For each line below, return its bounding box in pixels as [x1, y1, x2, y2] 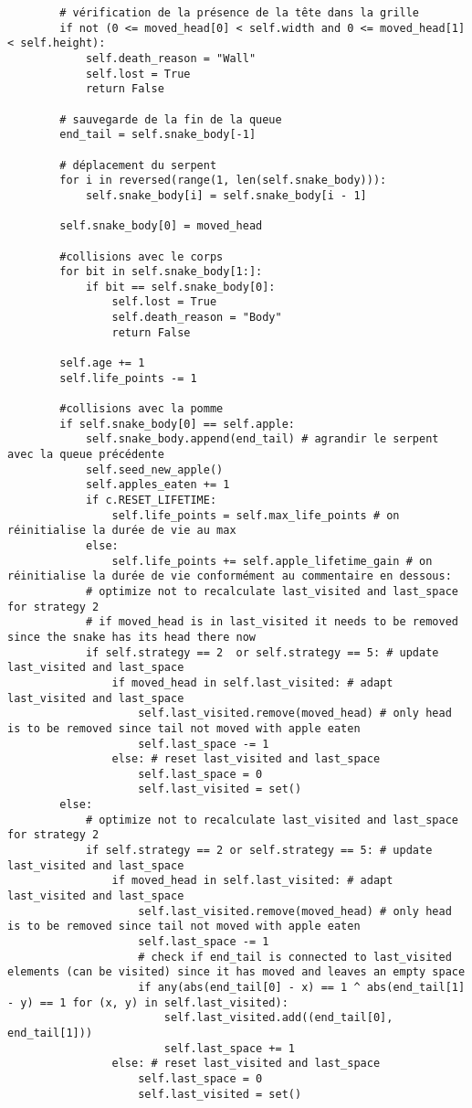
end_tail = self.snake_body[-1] [59, 128, 257, 142]
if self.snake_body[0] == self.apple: [59, 417, 295, 431]
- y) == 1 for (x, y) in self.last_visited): [7, 996, 288, 1009]
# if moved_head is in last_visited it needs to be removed [85, 615, 458, 629]
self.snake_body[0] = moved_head [59, 219, 263, 233]
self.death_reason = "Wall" [85, 51, 257, 65]
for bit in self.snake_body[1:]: [59, 265, 263, 279]
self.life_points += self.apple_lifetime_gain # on [111, 554, 433, 568]
